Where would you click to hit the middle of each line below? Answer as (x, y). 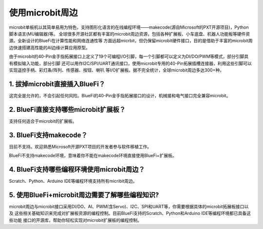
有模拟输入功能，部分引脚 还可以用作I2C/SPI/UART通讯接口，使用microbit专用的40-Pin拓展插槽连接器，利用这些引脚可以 (130, 63)
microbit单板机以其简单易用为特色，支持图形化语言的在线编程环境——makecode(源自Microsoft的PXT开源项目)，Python (129, 27)
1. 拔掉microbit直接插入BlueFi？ (57, 84)
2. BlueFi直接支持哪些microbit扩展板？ (67, 109)
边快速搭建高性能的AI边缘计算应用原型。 (49, 47)
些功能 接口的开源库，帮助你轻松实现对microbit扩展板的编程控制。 (75, 220)
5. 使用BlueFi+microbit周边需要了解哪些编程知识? (84, 195)
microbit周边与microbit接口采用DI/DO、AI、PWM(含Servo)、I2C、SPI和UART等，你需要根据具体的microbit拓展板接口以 (129, 206)
